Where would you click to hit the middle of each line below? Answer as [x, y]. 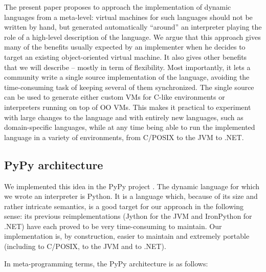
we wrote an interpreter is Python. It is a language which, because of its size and [131, 196]
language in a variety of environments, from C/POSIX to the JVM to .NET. [124, 137]
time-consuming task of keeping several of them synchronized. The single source [129, 87]
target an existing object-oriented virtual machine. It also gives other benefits [126, 56]
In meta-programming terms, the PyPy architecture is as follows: [106, 263]
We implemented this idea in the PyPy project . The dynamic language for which [132, 186]
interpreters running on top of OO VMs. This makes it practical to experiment [128, 107]
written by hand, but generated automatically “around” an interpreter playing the [133, 27]
